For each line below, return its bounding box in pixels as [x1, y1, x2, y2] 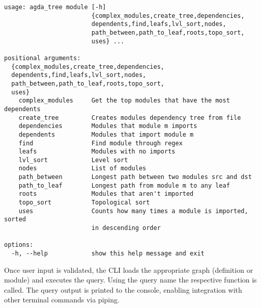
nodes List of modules [18, 165, 147, 172]
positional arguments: [4, 54, 81, 62]
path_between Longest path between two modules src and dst [18, 173, 252, 181]
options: [4, 241, 34, 249]
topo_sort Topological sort [18, 199, 150, 207]
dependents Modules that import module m [18, 131, 194, 138]
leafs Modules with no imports [18, 148, 176, 156]
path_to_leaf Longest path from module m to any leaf [18, 182, 230, 189]
